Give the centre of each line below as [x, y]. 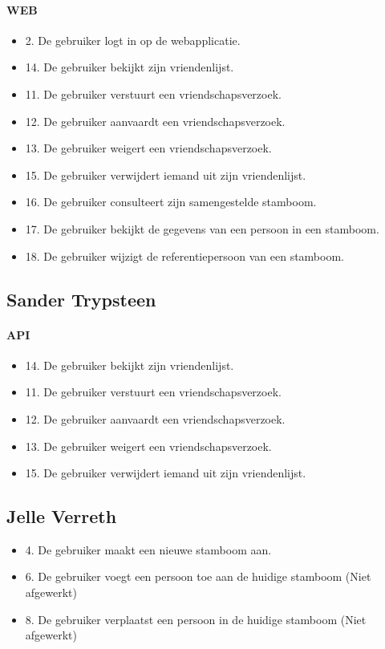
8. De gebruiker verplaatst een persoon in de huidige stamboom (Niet [196, 619]
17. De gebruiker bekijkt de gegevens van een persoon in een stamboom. [202, 228]
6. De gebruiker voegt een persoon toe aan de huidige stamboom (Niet [198, 576]
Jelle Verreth [62, 516]
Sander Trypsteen [81, 299]
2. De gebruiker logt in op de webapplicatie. [133, 40]
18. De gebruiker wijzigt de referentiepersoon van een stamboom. [184, 256]
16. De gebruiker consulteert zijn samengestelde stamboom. [171, 202]
